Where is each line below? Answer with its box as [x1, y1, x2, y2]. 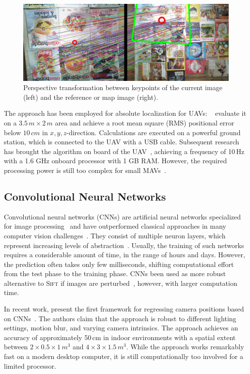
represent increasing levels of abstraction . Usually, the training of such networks [4, 240, 244, 250]
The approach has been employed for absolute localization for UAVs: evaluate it [4, 108, 247, 118]
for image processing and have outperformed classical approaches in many [4, 221, 226, 231]
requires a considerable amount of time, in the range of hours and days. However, [4, 249, 245, 260]
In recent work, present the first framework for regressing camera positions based [4, 304, 244, 314]
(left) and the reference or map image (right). [23, 92, 158, 102]
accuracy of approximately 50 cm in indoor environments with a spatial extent [4, 332, 236, 342]
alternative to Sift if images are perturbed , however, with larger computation [4, 278, 237, 288]
